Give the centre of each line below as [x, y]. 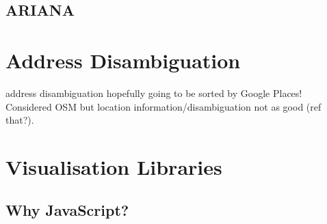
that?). [20, 120]
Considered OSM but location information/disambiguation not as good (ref [163, 106]
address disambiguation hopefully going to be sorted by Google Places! [154, 93]
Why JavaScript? [67, 210]
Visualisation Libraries [114, 166]
